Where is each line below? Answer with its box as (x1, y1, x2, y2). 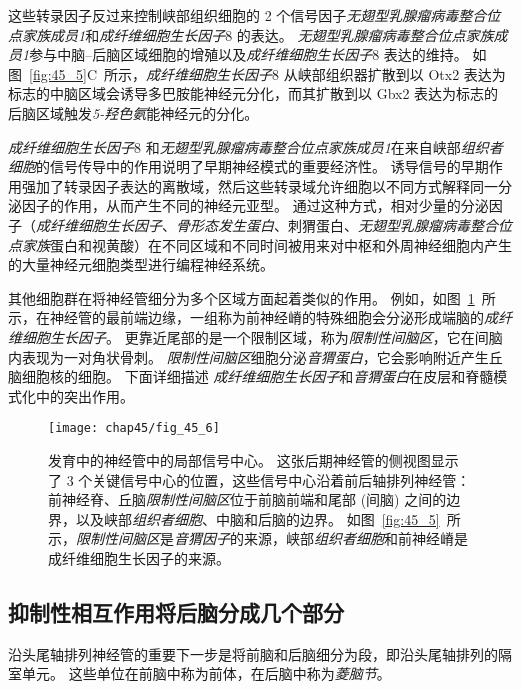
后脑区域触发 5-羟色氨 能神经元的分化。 (8, 102, 259, 123)
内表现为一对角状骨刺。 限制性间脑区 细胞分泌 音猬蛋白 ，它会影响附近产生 (8, 346, 489, 367)
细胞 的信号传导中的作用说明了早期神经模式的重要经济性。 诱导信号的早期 (8, 156, 489, 177)
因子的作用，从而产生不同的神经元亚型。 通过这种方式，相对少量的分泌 (21, 195, 489, 216)
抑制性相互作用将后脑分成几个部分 (8, 596, 344, 627)
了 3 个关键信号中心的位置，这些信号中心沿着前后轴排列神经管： (48, 469, 471, 490)
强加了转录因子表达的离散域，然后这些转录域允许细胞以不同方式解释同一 (21, 175, 498, 196)
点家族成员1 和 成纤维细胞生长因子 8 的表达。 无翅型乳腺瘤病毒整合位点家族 (8, 24, 494, 45)
